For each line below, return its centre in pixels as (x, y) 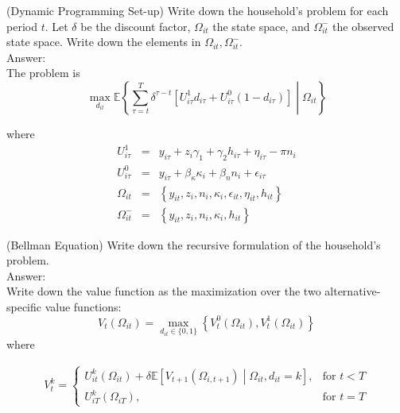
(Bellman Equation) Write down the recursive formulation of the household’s (194, 244)
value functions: (83, 306)
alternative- (353, 291)
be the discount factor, (136, 26)
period (22, 26)
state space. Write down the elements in (104, 42)
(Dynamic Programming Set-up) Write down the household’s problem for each (198, 10)
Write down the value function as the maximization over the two (164, 291)
